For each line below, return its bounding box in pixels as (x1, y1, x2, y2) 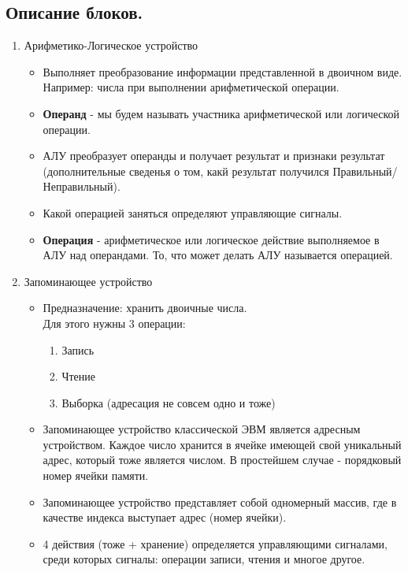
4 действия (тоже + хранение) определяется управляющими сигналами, (43, 535, 388, 552)
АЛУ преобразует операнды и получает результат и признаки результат (43, 147, 385, 164)
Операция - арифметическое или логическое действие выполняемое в (43, 231, 380, 247)
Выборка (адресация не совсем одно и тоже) (61, 394, 276, 410)
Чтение (61, 368, 96, 384)
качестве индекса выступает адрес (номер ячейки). (43, 509, 287, 526)
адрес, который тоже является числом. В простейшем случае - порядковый (43, 451, 402, 468)
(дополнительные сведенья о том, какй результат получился (43, 162, 329, 179)
